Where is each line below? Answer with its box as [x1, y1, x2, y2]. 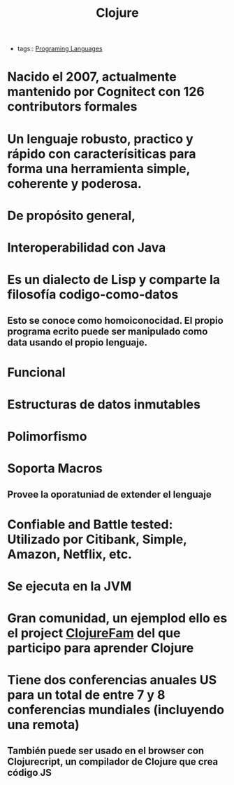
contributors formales [7, 99, 138, 115]
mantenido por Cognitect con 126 [7, 84, 205, 100]
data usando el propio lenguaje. [7, 336, 148, 348]
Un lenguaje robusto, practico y [7, 131, 193, 146]
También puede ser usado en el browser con [7, 744, 205, 756]
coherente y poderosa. [7, 175, 142, 191]
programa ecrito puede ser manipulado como [7, 325, 208, 337]
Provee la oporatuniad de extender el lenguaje [7, 489, 212, 500]
